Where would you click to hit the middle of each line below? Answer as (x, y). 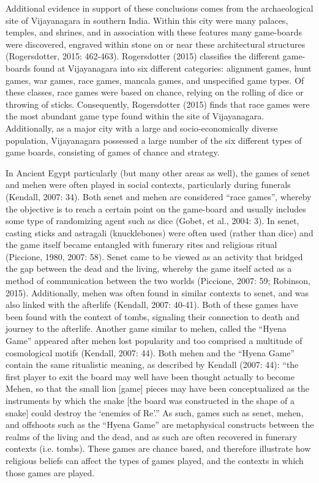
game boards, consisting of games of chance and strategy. (113, 152)
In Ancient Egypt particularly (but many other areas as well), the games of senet (158, 172)
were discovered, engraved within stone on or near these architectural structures (156, 44)
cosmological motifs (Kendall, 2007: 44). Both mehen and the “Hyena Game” (150, 352)
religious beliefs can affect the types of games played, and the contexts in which (155, 460)
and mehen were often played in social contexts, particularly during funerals (148, 185)
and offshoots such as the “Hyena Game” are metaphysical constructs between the (160, 425)
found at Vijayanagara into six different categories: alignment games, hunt (172, 68)
